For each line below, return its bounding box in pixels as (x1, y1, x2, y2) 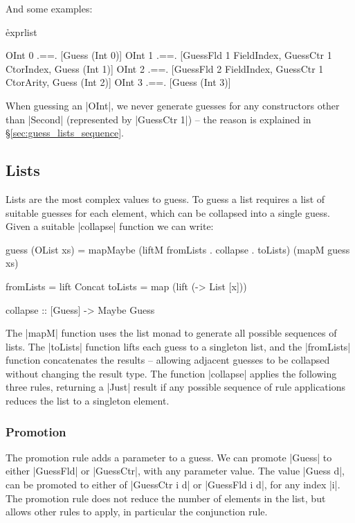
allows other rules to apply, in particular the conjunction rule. (6, 504, 268, 519)
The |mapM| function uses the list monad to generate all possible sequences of (6, 326, 337, 340)
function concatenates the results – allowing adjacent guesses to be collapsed (6, 353, 330, 367)
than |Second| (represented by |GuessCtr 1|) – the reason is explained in (6, 112, 311, 126)
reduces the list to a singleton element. (6, 393, 170, 408)
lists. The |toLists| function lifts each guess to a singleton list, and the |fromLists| (6, 339, 351, 353)
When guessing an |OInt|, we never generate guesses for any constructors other (6, 98, 340, 112)
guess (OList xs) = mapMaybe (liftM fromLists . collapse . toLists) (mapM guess (6, 242, 350, 256)
